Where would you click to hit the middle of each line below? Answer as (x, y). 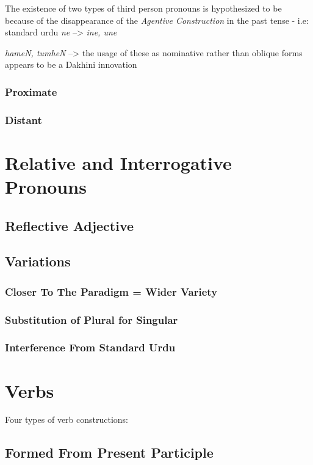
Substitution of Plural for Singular (92, 319)
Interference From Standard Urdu (90, 347)
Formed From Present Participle (109, 452)
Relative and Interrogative (118, 162)
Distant (23, 119)
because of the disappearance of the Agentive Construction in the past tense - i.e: (157, 20)
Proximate (31, 91)
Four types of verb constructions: (67, 419)
